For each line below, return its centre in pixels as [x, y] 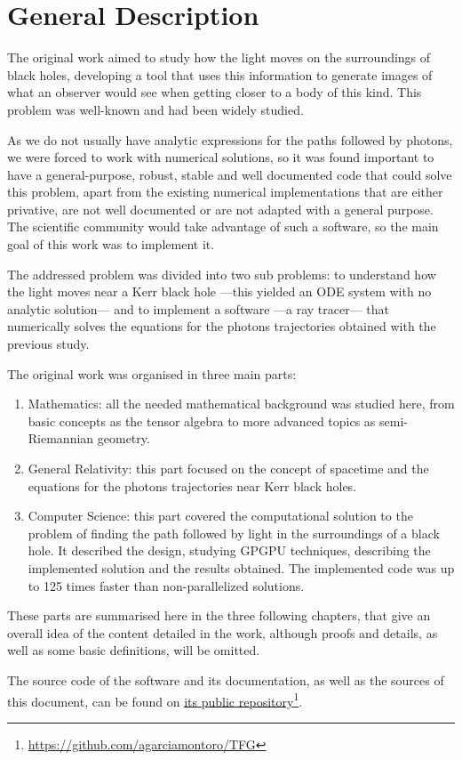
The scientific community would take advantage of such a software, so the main [223, 226]
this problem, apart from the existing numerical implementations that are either [225, 192]
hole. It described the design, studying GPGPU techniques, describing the [229, 550]
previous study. [48, 344]
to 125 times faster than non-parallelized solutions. [166, 585]
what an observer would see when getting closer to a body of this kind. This [215, 92]
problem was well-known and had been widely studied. [155, 109]
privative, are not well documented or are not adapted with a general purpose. [220, 209]
